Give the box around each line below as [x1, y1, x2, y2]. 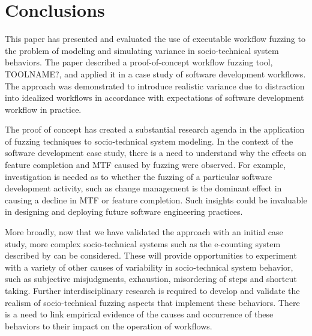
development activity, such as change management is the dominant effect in [5, 182, 282, 194]
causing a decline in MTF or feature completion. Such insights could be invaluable [5, 193, 307, 206]
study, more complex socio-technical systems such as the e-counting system [5, 237, 281, 250]
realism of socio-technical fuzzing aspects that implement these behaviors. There [5, 296, 300, 308]
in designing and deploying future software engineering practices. [5, 205, 243, 218]
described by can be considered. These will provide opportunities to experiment [5, 249, 297, 262]
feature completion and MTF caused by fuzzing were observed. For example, [5, 158, 286, 171]
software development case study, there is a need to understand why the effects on [5, 146, 307, 159]
